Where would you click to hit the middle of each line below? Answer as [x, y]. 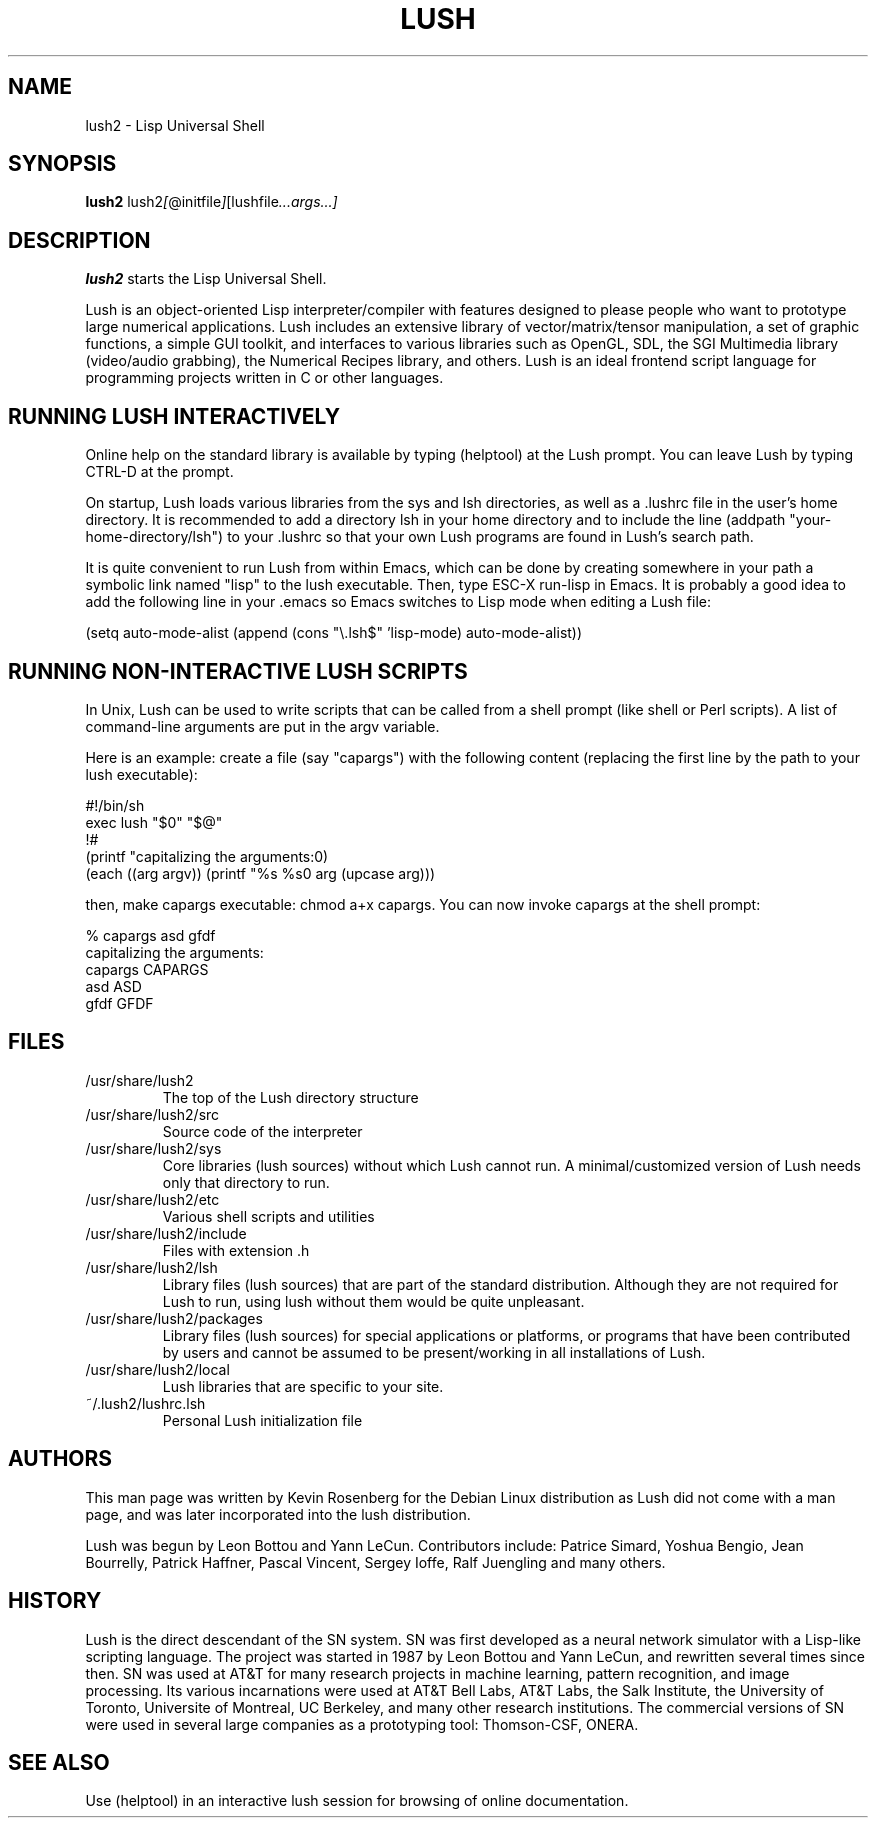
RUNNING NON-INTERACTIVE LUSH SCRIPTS [238, 671]
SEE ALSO [59, 1762]
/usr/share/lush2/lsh [151, 1267]
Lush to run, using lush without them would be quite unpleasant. [373, 1301]
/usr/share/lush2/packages [174, 1318]
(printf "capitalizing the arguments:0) [207, 856]
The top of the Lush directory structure [290, 1097]
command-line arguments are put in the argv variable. [262, 726]
